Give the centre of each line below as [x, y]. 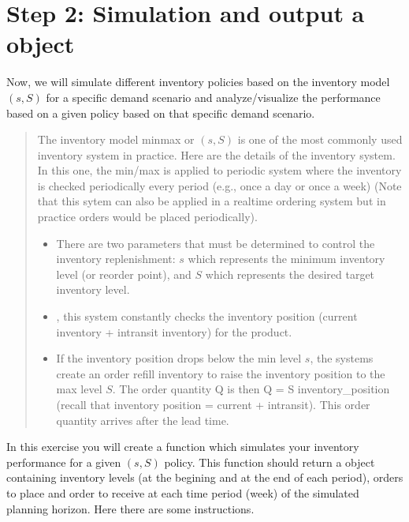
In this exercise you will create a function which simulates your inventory [183, 447]
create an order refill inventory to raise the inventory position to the [221, 373]
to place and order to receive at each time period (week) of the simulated [183, 492]
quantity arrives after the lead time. [143, 420]
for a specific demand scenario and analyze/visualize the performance [213, 97]
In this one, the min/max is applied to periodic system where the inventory [219, 170]
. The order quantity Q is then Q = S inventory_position [251, 389]
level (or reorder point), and [124, 274]
